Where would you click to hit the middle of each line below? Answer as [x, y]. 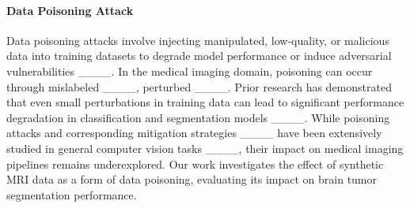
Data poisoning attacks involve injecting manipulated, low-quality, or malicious [198, 40]
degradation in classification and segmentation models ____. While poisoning [198, 117]
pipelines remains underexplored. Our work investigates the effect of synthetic [195, 163]
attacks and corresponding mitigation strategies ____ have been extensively [194, 133]
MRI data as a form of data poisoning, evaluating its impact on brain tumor [192, 179]
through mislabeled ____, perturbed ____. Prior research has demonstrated [199, 86]
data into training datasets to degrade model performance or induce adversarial [199, 56]
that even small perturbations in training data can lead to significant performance [205, 102]
